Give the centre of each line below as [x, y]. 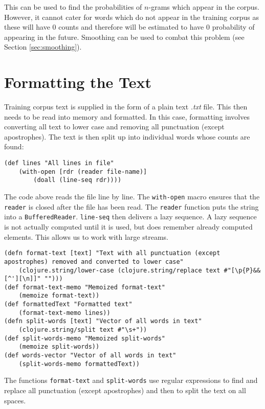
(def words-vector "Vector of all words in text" [90, 356]
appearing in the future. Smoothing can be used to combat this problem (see [124, 37]
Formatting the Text [78, 82]
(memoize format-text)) [59, 296]
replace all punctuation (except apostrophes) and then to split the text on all [125, 390]
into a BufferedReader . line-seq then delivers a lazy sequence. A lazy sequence [130, 217]
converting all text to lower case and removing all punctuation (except [114, 127]
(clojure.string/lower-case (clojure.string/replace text [119, 270]
